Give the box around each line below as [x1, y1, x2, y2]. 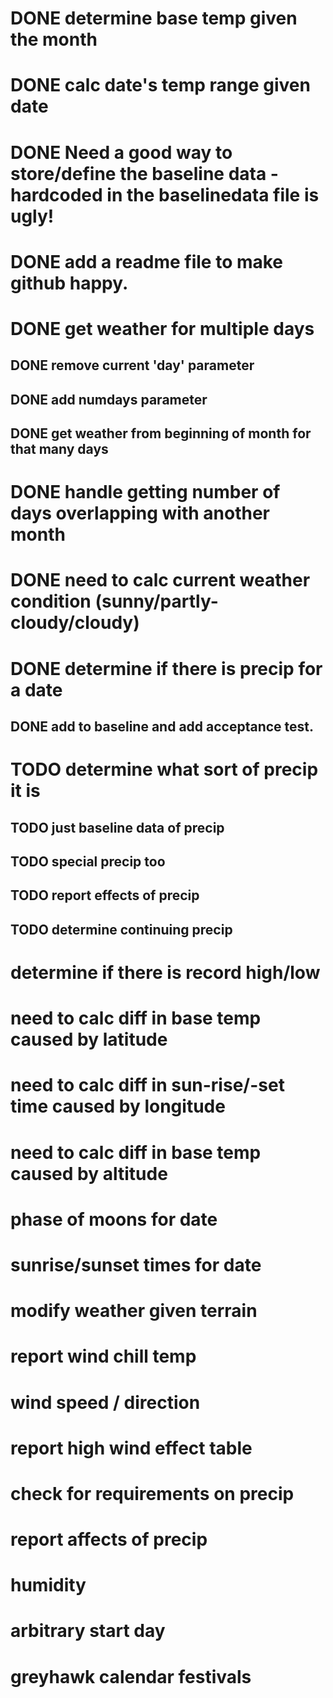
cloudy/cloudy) [10, 612, 140, 634]
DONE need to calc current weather [10, 569, 311, 592]
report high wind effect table [10, 1437, 253, 1459]
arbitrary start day [10, 1620, 166, 1642]
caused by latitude [10, 1028, 168, 1051]
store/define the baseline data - [10, 162, 279, 185]
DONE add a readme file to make [10, 250, 284, 273]
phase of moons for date [10, 1208, 218, 1231]
